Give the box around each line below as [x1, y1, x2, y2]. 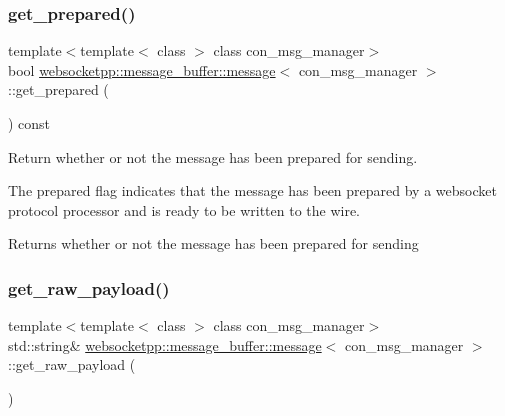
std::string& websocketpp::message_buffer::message [8, 334, 322, 355]
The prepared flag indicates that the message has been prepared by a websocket [8, 180, 497, 201]
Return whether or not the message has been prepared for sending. [8, 146, 418, 167]
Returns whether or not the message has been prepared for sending [8, 233, 419, 254]
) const [8, 113, 51, 133]
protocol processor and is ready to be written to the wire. [8, 199, 361, 220]
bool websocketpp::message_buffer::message [8, 59, 276, 80]
